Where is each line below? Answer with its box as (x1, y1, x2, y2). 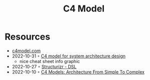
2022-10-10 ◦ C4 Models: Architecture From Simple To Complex (12, 68, 145, 75)
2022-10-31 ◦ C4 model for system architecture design (12, 53, 126, 59)
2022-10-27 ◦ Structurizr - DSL (12, 63, 77, 69)
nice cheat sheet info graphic (19, 58, 80, 64)
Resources (5, 31, 51, 42)
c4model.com (12, 47, 41, 53)
